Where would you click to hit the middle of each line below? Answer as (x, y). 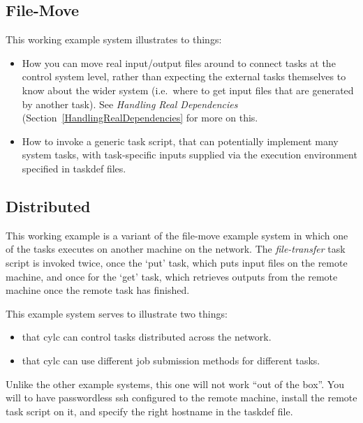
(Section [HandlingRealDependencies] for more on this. (140, 118)
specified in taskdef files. (74, 168)
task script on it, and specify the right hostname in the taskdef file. (149, 411)
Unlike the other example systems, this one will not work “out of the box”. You (175, 384)
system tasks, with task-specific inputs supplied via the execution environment (190, 155)
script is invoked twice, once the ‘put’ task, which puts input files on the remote (177, 262)
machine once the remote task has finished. (98, 290)
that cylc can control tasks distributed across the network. (147, 337)
